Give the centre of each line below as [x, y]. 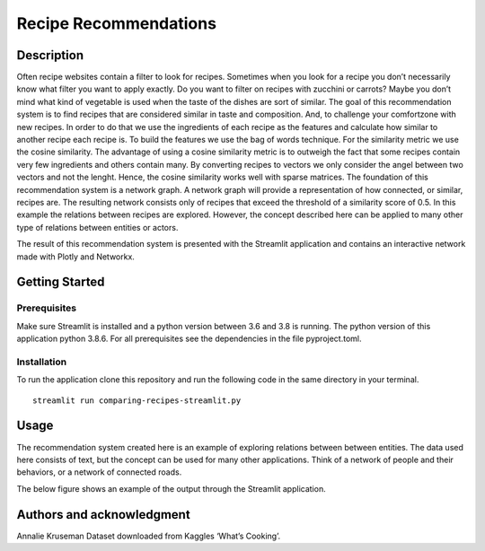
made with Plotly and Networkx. [75, 257]
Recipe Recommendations [117, 23]
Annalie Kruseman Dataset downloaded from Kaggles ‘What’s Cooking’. [149, 536]
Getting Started [61, 282]
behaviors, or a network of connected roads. [99, 472]
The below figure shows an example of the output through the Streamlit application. [172, 488]
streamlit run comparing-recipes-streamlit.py [137, 400]
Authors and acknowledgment [103, 515]
